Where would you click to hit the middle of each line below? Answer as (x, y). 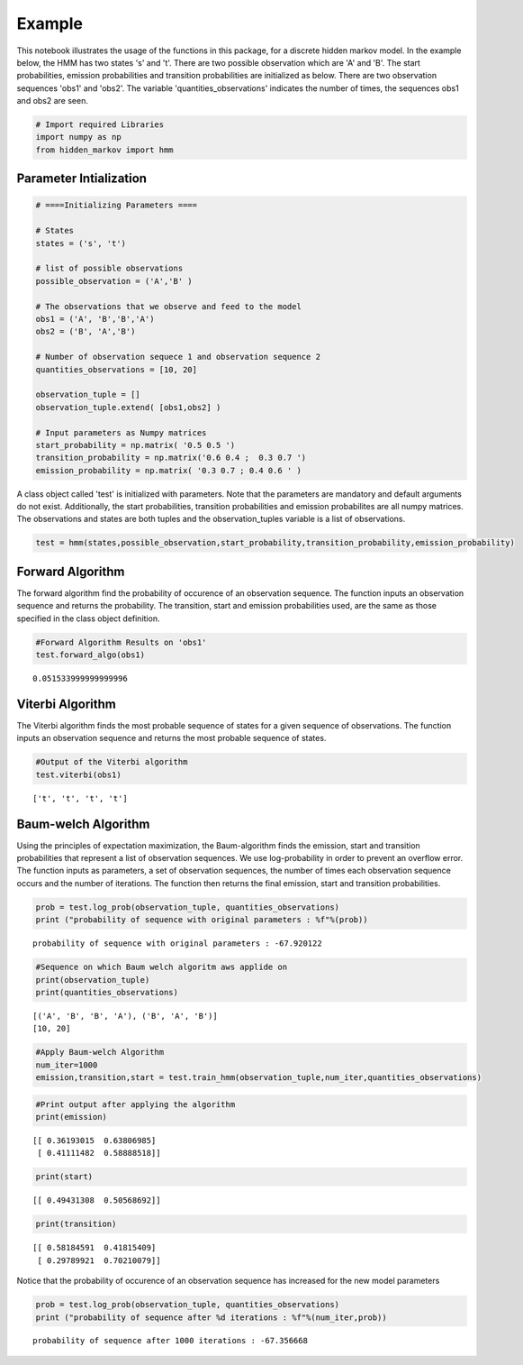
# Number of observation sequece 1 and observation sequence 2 (178, 357)
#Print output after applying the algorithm (135, 1104)
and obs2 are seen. (53, 101)
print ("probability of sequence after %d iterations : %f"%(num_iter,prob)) (211, 1317)
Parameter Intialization (82, 179)
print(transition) (76, 1224)
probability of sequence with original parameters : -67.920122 (178, 944)
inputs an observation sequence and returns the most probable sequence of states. (171, 738)
